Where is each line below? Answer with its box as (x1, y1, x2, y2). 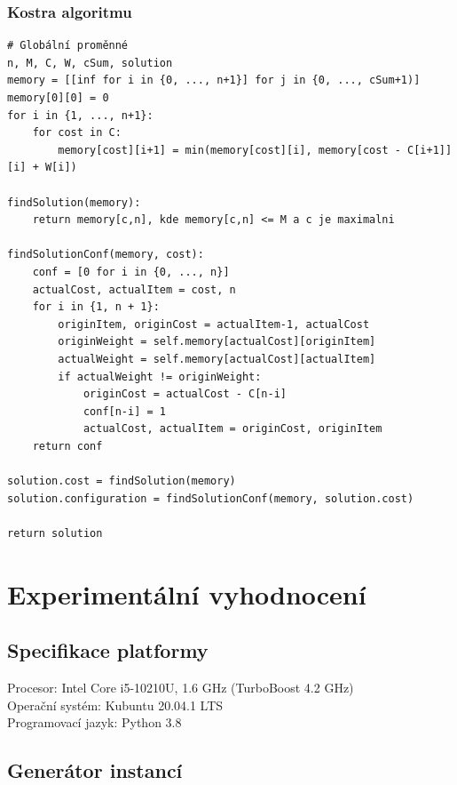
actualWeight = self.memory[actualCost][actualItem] (58, 352, 376, 365)
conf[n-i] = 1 (83, 405, 166, 418)
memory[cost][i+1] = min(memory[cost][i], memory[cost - (58, 143, 401, 156)
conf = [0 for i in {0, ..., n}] (32, 265, 230, 278)
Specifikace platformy (7, 637, 209, 664)
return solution (7, 526, 103, 540)
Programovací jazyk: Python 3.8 (7, 713, 182, 732)
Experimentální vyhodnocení (7, 575, 366, 612)
